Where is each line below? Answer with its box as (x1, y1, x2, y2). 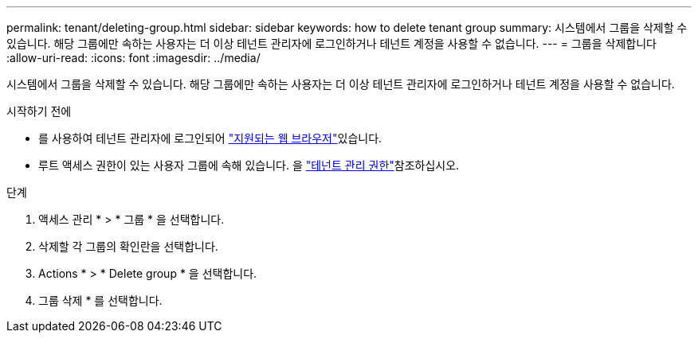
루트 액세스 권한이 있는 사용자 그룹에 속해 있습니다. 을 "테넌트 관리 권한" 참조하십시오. (38, 158, 460, 172)
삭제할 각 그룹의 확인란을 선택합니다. (38, 240, 218, 253)
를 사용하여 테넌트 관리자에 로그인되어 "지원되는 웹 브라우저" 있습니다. (38, 131, 382, 145)
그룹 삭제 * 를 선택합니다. (38, 294, 163, 307)
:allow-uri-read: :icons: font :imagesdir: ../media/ (6, 51, 261, 64)
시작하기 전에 (6, 104, 72, 118)
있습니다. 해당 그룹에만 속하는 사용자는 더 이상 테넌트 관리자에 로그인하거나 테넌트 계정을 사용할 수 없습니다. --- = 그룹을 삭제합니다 (6, 37, 657, 50)
